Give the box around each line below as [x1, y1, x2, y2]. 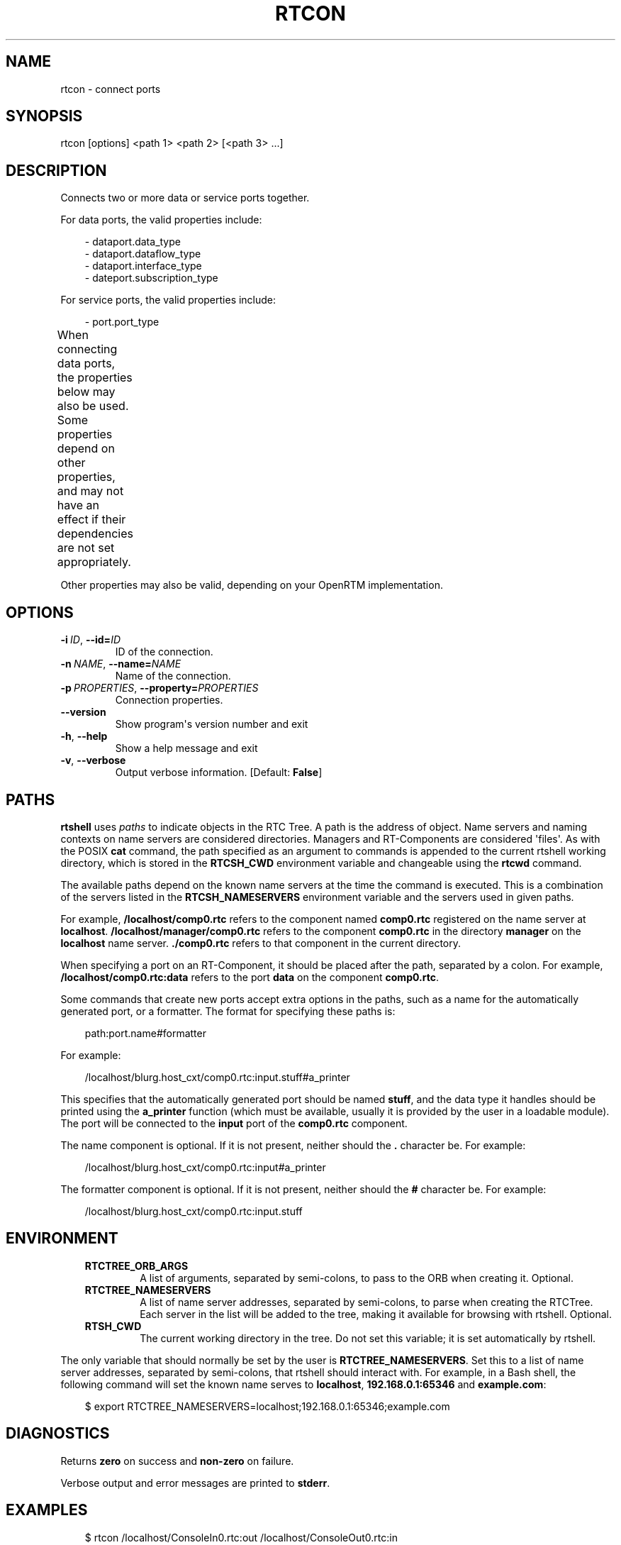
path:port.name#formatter [84, 1026, 206, 1039]
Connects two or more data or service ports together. [60, 192, 310, 204]
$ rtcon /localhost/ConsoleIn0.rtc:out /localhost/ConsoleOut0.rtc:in [84, 1531, 398, 1544]
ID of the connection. [115, 646, 213, 658]
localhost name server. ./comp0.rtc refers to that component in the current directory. [60, 936, 461, 949]
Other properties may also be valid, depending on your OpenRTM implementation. [60, 579, 443, 592]
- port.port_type [84, 316, 160, 328]
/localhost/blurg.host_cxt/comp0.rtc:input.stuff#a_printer [84, 1070, 350, 1083]
